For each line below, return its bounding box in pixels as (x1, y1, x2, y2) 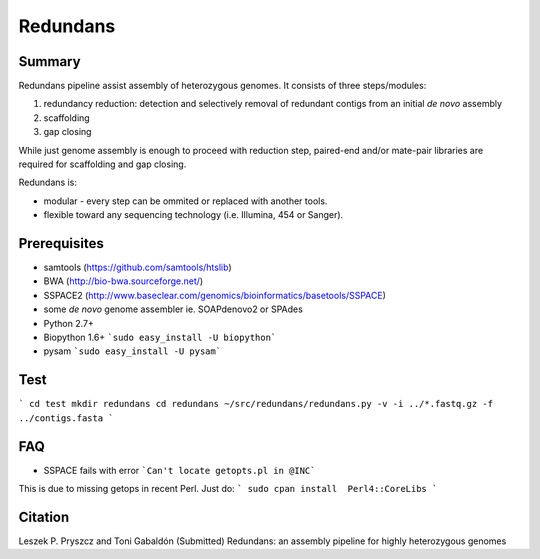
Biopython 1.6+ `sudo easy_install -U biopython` (43, 331, 277, 344)
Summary (18, 53, 81, 70)
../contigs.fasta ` (18, 412, 114, 424)
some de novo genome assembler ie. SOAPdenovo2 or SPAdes (43, 303, 304, 315)
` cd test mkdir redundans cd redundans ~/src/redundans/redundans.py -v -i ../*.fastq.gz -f (18, 398, 494, 410)
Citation (18, 508, 70, 525)
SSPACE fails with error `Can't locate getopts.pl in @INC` (43, 464, 316, 476)
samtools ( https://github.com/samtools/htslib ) (43, 261, 232, 274)
